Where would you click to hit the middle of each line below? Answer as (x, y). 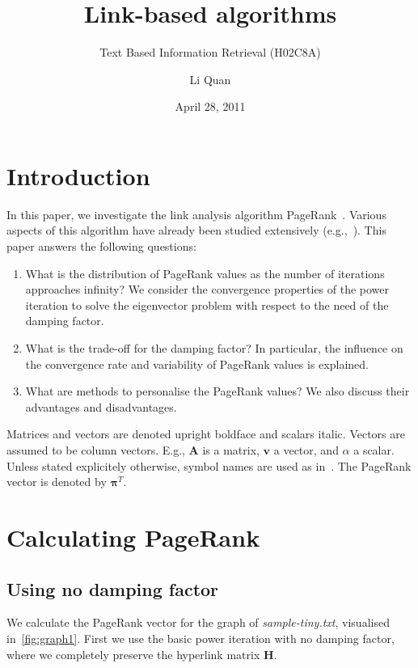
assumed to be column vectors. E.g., (96, 449)
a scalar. (374, 449)
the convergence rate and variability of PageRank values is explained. (197, 364)
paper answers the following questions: (101, 246)
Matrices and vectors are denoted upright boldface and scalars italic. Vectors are (206, 434)
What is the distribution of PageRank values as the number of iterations (205, 273)
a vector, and (306, 449)
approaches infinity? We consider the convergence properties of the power (207, 289)
